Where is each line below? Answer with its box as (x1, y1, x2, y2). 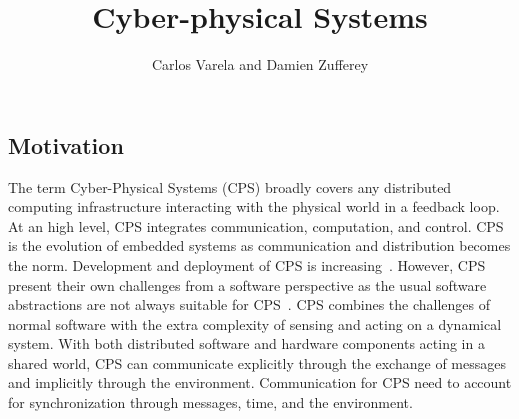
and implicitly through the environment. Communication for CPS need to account (8, 372, 512, 393)
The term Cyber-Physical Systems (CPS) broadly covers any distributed (8, 176, 452, 197)
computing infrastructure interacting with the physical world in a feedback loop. (8, 196, 500, 217)
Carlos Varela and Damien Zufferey (151, 54, 369, 75)
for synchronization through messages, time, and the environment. (8, 392, 413, 413)
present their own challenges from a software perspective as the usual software (8, 274, 487, 295)
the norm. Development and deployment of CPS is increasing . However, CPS (8, 254, 486, 275)
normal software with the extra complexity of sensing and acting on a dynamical (8, 313, 502, 334)
